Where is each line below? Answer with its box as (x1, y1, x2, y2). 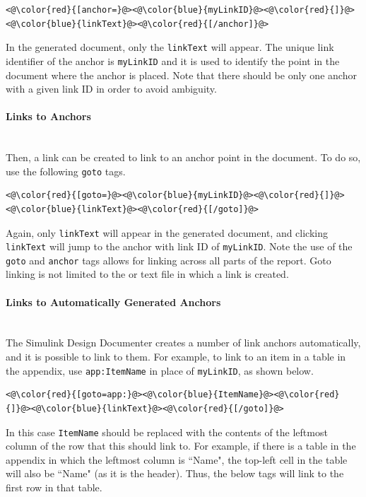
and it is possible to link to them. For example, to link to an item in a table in (6, 349, 346, 364)
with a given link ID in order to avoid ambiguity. (6, 81, 217, 96)
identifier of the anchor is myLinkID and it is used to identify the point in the (6, 53, 340, 68)
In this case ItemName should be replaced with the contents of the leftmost (6, 424, 328, 439)
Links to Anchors (6, 109, 91, 124)
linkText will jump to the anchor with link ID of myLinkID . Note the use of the (6, 239, 353, 254)
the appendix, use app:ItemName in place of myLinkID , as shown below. (6, 363, 314, 378)
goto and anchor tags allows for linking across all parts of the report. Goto (6, 252, 331, 267)
